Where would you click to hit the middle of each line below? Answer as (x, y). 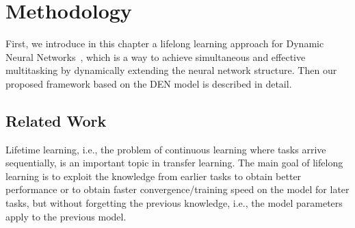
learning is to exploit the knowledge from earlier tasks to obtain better (154, 176)
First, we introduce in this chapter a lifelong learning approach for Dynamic (165, 43)
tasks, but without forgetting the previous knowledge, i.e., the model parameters (174, 203)
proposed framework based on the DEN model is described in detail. (149, 83)
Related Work (56, 120)
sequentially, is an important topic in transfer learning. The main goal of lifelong (174, 163)
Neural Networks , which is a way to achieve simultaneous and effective (156, 56)
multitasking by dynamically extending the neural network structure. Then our (171, 70)
